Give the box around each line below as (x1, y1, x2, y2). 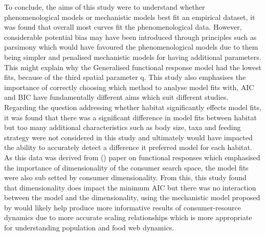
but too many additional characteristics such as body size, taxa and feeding (4, 122, 241, 133)
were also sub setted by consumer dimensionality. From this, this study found (4, 172, 247, 183)
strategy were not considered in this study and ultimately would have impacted (4, 132, 253, 142)
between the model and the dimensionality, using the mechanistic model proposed (4, 192, 260, 203)
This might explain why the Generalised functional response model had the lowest (4, 61, 261, 72)
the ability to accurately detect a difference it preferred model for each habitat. (4, 142, 252, 153)
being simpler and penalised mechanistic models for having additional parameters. (4, 51, 261, 62)
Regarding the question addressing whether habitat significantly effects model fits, (4, 101, 261, 112)
